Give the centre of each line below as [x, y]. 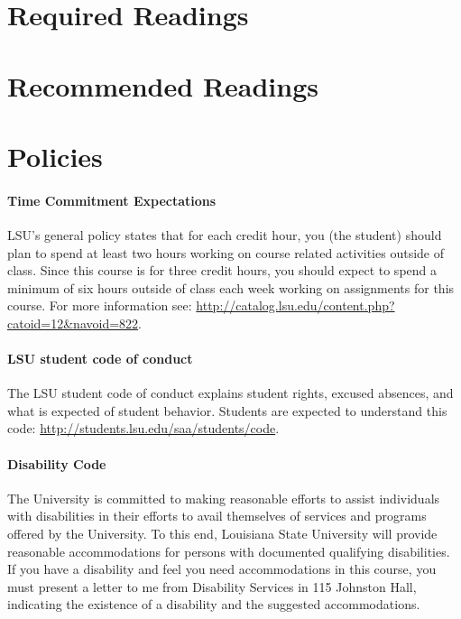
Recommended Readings [163, 85]
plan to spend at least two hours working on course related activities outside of [226, 252]
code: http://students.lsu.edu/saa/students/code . [143, 428]
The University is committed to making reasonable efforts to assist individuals [224, 498]
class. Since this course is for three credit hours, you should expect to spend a [222, 270]
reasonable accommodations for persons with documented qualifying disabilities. [229, 551]
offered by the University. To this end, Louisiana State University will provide [222, 534]
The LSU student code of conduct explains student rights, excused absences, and [230, 393]
